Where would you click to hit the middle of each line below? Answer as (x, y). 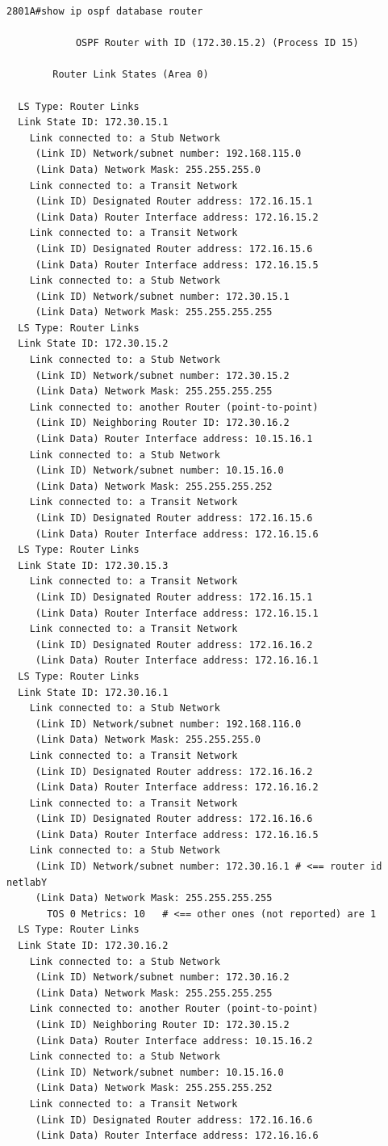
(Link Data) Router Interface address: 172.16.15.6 (177, 534)
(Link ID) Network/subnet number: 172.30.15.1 (162, 296)
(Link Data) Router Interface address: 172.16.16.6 (177, 1136)
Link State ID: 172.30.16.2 (93, 946)
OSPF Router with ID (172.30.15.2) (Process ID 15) (217, 43)
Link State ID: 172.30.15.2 (93, 344)
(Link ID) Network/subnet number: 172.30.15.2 (162, 375)
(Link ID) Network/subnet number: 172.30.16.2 (162, 977)
